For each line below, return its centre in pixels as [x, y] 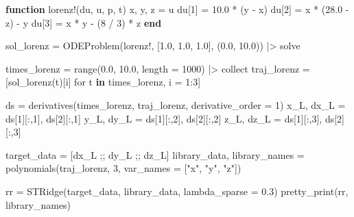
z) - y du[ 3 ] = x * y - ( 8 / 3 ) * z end [84, 22]
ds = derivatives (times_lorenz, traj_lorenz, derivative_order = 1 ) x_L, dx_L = [176, 104]
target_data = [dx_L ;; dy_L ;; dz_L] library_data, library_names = [155, 154]
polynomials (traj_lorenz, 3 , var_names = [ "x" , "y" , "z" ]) [123, 168]
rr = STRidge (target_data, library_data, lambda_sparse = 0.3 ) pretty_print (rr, [177, 191]
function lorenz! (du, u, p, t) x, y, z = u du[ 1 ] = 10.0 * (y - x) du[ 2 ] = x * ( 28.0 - [177, 9]
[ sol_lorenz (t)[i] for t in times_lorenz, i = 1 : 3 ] [103, 82]
